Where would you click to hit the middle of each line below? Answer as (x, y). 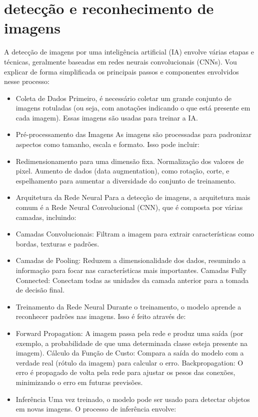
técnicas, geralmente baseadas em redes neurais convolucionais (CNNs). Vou (120, 61)
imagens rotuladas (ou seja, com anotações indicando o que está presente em (133, 108)
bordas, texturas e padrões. (57, 243)
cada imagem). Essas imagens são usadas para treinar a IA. (107, 117)
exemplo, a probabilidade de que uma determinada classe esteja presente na (131, 343)
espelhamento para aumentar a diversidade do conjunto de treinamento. (126, 180)
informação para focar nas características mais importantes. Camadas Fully (131, 270)
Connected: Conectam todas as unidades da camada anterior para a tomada (132, 280)
